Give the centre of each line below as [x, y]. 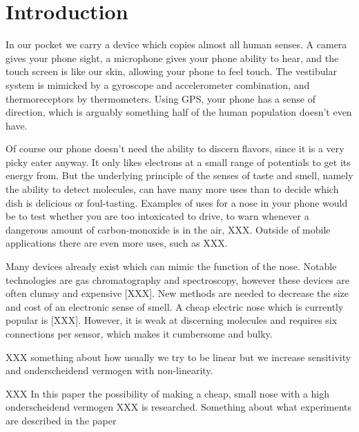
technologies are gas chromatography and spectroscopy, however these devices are [178, 279]
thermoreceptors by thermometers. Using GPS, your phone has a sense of [161, 98]
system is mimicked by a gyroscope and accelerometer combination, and [158, 84]
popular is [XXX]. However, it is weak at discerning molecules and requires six [172, 320]
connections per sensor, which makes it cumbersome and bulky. [139, 333]
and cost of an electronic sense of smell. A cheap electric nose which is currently [175, 306]
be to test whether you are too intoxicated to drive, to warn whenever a [157, 216]
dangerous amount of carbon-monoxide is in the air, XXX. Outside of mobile [168, 229]
